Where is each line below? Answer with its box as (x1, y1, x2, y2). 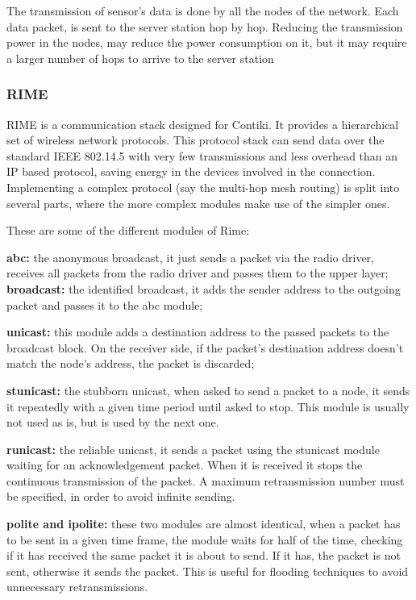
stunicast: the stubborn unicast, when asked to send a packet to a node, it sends (6, 381, 410, 398)
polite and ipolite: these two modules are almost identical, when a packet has (6, 515, 401, 532)
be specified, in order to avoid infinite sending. (6, 488, 235, 505)
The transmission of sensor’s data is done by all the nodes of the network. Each (6, 2, 399, 19)
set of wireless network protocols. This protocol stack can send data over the (6, 131, 385, 148)
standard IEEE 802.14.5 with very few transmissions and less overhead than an (6, 147, 398, 164)
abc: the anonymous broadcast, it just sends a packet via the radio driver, (6, 248, 374, 265)
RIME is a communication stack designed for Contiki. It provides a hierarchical (6, 115, 399, 132)
